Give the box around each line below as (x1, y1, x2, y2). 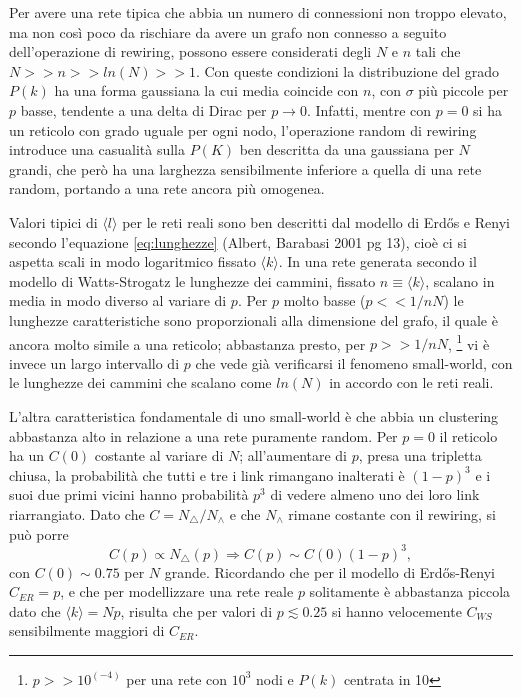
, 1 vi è (447, 330, 490, 354)
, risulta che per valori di (120, 600, 273, 621)
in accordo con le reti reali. (329, 372, 494, 393)
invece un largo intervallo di (9, 352, 180, 373)
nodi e (256, 668, 294, 689)
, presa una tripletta (358, 445, 482, 466)
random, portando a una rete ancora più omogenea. (9, 178, 325, 199)
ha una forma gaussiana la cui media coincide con (54, 80, 359, 101)
